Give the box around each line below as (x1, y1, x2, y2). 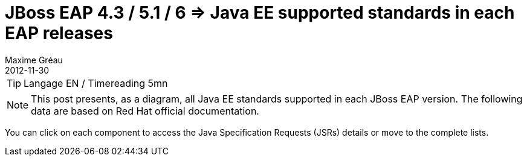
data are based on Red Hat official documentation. (31, 104, 259, 117)
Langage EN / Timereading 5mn (24, 77, 168, 89)
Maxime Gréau (5, 54, 63, 65)
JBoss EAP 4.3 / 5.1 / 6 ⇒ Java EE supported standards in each (5, 2, 515, 23)
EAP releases (5, 23, 113, 43)
